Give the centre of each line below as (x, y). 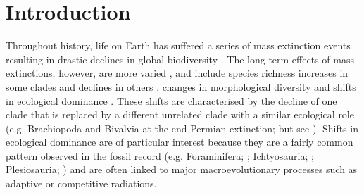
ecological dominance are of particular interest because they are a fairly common (180, 142)
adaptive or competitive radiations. (81, 183)
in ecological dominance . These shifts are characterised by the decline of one (171, 100)
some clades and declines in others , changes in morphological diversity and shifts (181, 86)
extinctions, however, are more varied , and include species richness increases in (177, 73)
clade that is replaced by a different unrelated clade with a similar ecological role (180, 114)
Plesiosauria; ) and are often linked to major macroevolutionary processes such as (182, 169)
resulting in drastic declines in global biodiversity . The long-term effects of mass (180, 59)
